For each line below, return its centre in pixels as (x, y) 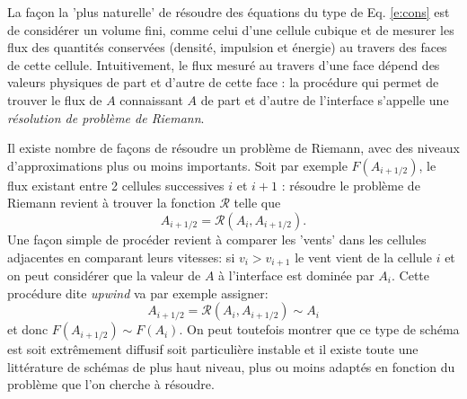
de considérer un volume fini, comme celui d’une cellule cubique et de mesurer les (231, 29)
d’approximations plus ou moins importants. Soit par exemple (177, 165)
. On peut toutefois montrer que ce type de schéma (319, 329)
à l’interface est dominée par (296, 275)
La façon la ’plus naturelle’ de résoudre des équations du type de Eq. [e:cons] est (229, 12)
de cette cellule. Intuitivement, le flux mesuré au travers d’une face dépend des (224, 64)
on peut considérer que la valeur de (104, 275)
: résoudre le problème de (351, 185)
